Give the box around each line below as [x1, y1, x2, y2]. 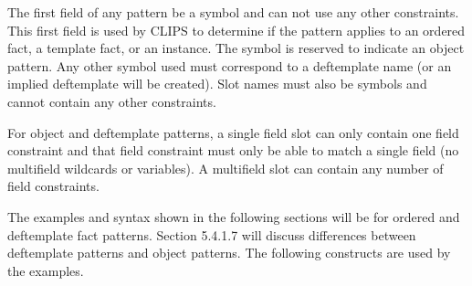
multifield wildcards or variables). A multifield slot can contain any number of [7, 158, 444, 177]
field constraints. [7, 176, 100, 196]
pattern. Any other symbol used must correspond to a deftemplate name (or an [7, 56, 452, 75]
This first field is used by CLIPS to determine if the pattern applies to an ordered [7, 20, 466, 39]
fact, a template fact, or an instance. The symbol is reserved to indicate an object [7, 38, 465, 58]
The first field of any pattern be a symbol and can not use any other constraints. [7, 3, 459, 21]
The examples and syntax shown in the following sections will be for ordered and [7, 207, 460, 226]
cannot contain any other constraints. [7, 91, 216, 111]
